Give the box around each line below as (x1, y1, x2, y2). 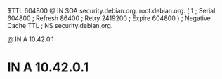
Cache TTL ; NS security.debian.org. (7, 22, 113, 29)
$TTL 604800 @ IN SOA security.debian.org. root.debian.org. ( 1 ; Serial (7, 7, 216, 15)
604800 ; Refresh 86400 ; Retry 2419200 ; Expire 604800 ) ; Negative (7, 14, 211, 22)
